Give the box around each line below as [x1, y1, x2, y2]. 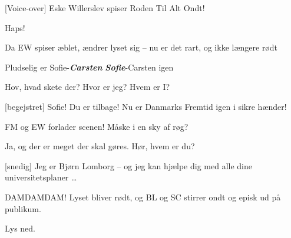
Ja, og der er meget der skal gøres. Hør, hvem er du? [5, 140, 195, 152]
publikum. [5, 202, 41, 214]
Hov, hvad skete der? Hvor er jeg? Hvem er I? [5, 81, 170, 93]
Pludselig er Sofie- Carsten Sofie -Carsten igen [5, 61, 174, 73]
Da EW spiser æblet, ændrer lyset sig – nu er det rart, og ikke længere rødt [5, 41, 277, 53]
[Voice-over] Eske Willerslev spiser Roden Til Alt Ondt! [5, 2, 205, 14]
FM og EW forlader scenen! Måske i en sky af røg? [5, 120, 189, 132]
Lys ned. [5, 222, 35, 234]
